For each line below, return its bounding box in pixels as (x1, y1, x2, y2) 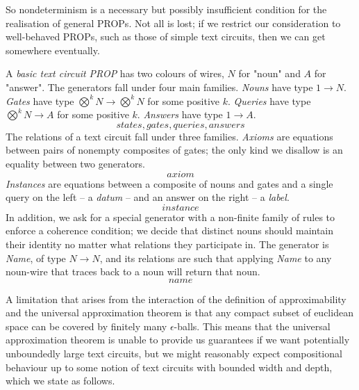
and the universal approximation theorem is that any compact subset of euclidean (6, 305, 353, 320)
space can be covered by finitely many (6, 318, 167, 333)
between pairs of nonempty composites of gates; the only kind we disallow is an (6, 143, 343, 157)
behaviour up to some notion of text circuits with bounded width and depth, (6, 359, 333, 374)
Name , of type (6, 250, 66, 265)
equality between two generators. (6, 156, 145, 170)
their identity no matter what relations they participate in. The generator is (6, 236, 329, 251)
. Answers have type (137, 107, 223, 122)
